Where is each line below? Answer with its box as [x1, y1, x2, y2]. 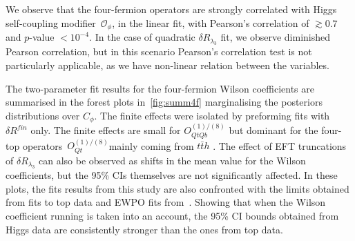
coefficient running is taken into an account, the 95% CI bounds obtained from [6, 209, 339, 223]
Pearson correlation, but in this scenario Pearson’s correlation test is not [6, 44, 312, 59]
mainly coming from [108, 138, 194, 153]
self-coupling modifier [6, 15, 96, 30]
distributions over [6, 108, 80, 122]
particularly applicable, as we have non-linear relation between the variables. [6, 58, 329, 73]
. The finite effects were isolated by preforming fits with [94, 108, 330, 122]
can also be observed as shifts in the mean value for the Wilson [39, 153, 306, 167]
